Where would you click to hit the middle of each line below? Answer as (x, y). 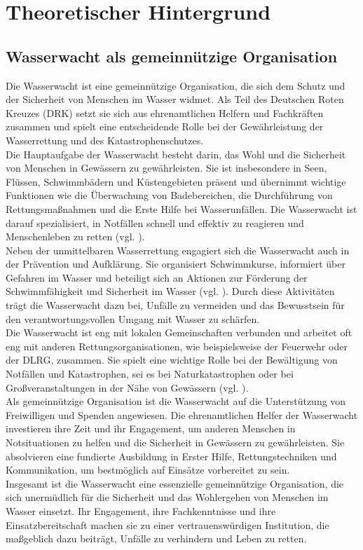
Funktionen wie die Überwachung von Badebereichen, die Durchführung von (169, 195)
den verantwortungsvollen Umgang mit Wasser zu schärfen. (133, 318)
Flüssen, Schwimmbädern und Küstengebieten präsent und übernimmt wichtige (176, 181)
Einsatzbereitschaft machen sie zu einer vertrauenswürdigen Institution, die (167, 524)
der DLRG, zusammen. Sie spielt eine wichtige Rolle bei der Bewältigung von (172, 360)
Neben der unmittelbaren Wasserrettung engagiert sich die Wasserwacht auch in (178, 250)
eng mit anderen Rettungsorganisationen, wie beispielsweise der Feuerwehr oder (177, 346)
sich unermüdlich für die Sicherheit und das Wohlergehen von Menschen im (167, 497)
